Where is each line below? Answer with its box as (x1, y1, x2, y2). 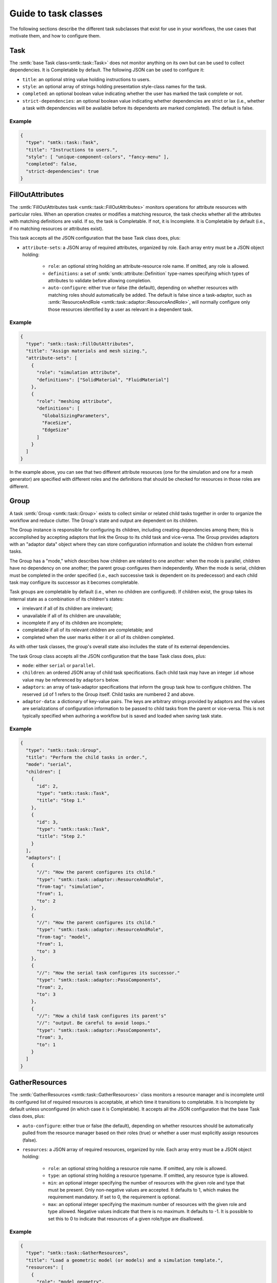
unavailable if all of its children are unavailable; (22, 612, 122, 618)
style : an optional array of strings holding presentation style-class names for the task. (22, 84, 207, 90)
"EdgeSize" (42, 427, 69, 433)
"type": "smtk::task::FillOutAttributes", (26, 341, 134, 346)
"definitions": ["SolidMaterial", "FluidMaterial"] (36, 377, 169, 382)
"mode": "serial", (26, 762, 72, 767)
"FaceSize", (42, 420, 72, 425)
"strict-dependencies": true (26, 168, 100, 174)
